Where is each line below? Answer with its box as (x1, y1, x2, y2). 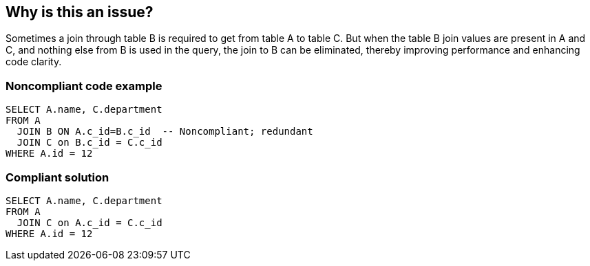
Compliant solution (6, 170, 109, 184)
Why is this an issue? (6, 3, 154, 21)
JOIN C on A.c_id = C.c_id (17, 217, 162, 228)
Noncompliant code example (6, 78, 162, 93)
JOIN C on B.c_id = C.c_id (17, 137, 162, 148)
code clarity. (6, 56, 62, 68)
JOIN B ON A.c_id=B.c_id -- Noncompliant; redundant (17, 126, 313, 137)
